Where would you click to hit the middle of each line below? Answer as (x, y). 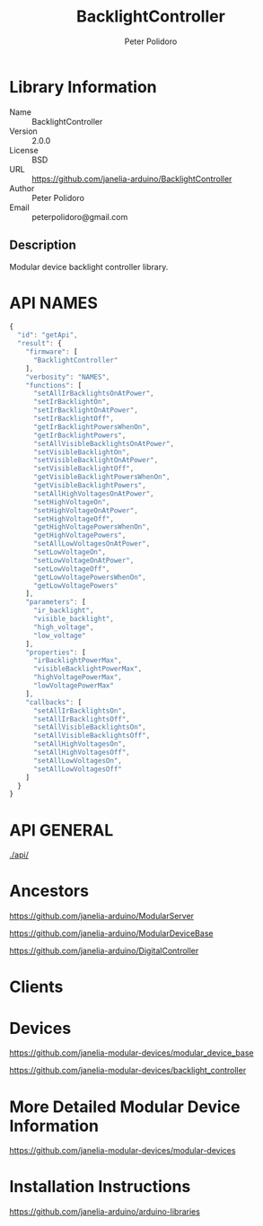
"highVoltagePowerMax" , (78, 678)
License (24, 150)
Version (23, 131)
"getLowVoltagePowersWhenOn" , (89, 577)
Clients (36, 987)
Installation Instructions (100, 1187)
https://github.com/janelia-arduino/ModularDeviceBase (111, 933)
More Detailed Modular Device (125, 1107)
